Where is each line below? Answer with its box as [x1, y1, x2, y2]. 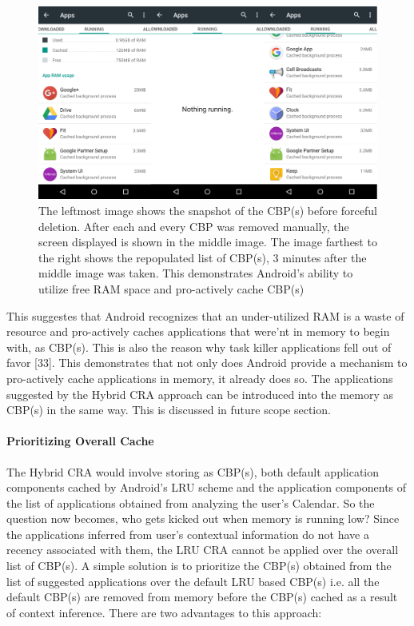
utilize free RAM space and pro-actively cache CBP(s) [38, 280, 305, 297]
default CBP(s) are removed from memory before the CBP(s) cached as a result [6, 588, 398, 605]
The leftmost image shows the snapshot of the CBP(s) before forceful [38, 201, 378, 218]
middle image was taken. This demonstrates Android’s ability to [38, 265, 353, 281]
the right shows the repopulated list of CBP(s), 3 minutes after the [38, 249, 367, 265]
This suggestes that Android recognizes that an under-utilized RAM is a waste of [6, 307, 404, 324]
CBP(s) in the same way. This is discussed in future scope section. [6, 401, 331, 418]
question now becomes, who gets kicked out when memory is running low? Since [6, 510, 400, 527]
